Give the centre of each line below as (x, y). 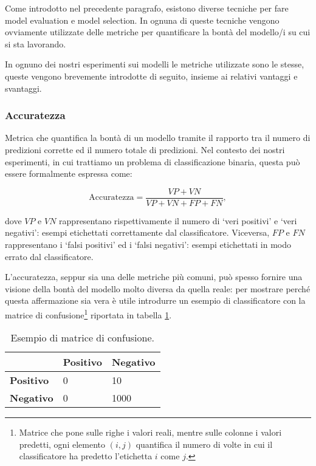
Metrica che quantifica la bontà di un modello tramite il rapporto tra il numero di (158, 138)
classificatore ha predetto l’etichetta (86, 456)
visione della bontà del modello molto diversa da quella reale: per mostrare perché (158, 288)
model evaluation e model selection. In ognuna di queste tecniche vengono (142, 20)
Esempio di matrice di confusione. (83, 338)
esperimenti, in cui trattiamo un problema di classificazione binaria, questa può (153, 161)
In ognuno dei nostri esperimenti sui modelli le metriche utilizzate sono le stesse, (155, 64)
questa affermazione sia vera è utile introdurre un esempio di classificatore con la (155, 300)
